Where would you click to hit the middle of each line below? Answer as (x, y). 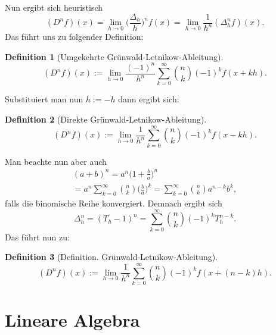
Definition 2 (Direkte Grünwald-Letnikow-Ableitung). (106, 119)
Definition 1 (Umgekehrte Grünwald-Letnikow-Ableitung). (114, 56)
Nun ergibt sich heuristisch (54, 7)
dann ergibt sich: (149, 99)
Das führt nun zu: (37, 237)
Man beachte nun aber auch (56, 161)
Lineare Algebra (72, 320)
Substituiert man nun (44, 99)
